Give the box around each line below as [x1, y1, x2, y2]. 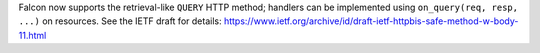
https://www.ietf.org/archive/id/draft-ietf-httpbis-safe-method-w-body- [223, 15, 519, 27]
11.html [18, 29, 47, 41]
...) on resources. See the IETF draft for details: [18, 15, 222, 27]
